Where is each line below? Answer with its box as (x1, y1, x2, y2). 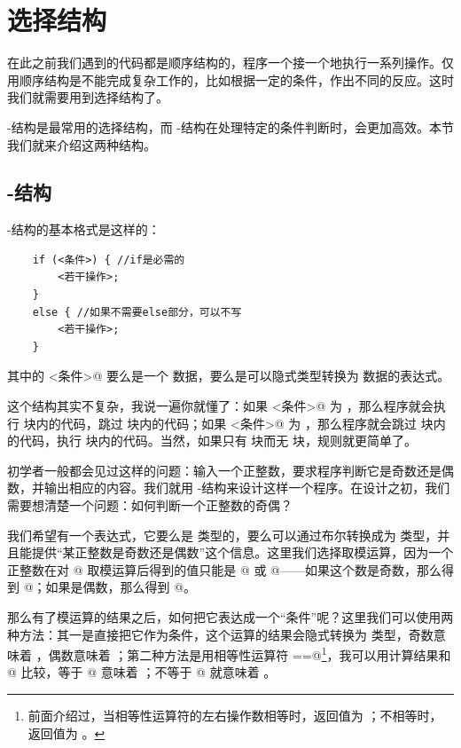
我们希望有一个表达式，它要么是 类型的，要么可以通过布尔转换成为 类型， (7, 525, 438, 544)
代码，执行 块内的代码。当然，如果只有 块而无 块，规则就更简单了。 (19, 431, 417, 450)
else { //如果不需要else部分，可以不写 (32, 305, 242, 319)
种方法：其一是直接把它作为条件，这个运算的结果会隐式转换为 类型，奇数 (7, 625, 434, 643)
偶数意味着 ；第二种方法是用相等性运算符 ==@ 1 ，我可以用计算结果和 (48, 643, 451, 664)
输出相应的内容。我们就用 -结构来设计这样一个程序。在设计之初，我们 (43, 478, 450, 497)
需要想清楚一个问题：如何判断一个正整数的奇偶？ (7, 496, 293, 515)
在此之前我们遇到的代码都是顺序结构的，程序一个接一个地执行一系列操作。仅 (7, 53, 454, 72)
